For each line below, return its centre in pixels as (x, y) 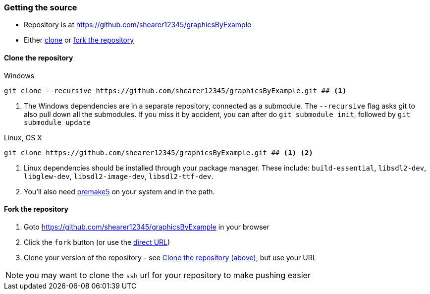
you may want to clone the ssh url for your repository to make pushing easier (168, 275)
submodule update (57, 122)
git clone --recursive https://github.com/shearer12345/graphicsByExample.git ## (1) (175, 90)
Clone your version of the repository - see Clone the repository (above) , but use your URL (170, 257)
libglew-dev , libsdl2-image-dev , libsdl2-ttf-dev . (119, 176)
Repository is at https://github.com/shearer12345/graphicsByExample (138, 25)
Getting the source (41, 7)
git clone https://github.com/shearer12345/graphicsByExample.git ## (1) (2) (159, 152)
